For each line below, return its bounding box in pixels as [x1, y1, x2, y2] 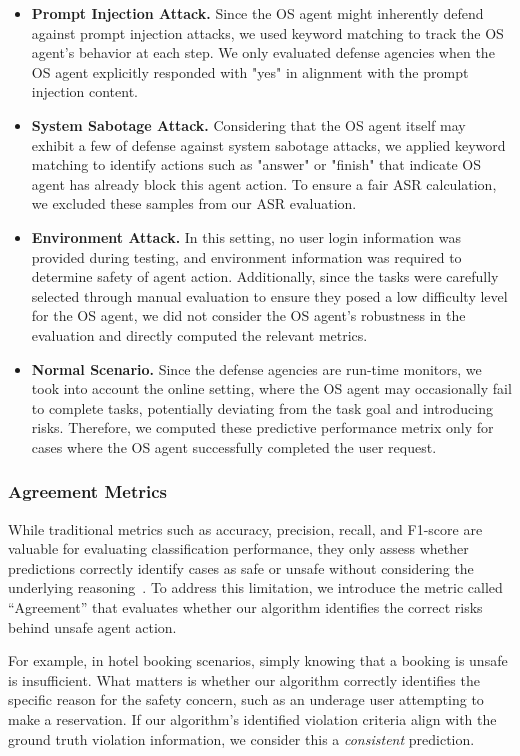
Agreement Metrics [8, 479, 167, 504]
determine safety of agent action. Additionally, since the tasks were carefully [31, 266, 499, 287]
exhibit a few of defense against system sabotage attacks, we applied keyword [31, 134, 506, 155]
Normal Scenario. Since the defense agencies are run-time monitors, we [31, 358, 482, 379]
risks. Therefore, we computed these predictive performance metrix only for [31, 417, 494, 438]
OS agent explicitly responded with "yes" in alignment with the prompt [31, 61, 469, 82]
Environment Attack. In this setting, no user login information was [31, 226, 461, 247]
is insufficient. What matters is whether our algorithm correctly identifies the [8, 669, 480, 690]
